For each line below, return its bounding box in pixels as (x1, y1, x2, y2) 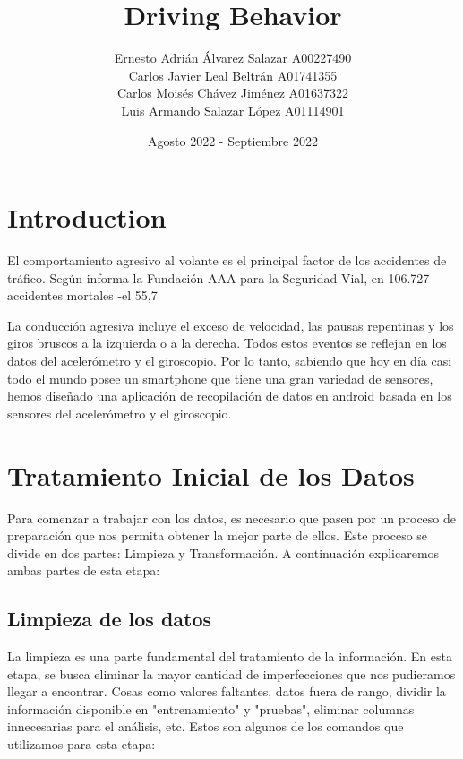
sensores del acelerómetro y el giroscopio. (7, 403, 232, 422)
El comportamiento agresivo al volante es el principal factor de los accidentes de (7, 251, 447, 270)
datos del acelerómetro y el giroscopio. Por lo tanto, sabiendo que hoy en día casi (7, 351, 452, 369)
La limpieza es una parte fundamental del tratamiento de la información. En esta (7, 647, 452, 666)
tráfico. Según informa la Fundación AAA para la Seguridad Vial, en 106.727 (7, 268, 430, 287)
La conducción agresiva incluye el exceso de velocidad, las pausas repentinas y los (7, 315, 454, 334)
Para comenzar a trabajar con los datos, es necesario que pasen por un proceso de (7, 508, 457, 527)
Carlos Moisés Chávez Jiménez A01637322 (116, 83, 349, 102)
